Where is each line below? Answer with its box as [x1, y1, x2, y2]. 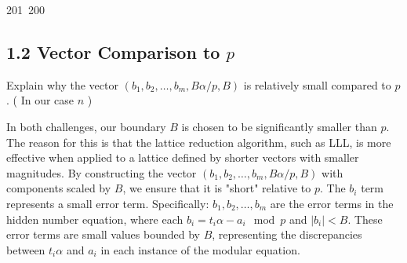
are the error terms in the [270, 195, 394, 211]
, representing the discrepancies [212, 226, 362, 243]
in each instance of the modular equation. [100, 241, 300, 258]
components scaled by [6, 180, 111, 196]
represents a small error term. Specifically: [6, 195, 209, 211]
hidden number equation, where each [6, 210, 184, 227]
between [6, 241, 45, 258]
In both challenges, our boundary [6, 118, 166, 134]
